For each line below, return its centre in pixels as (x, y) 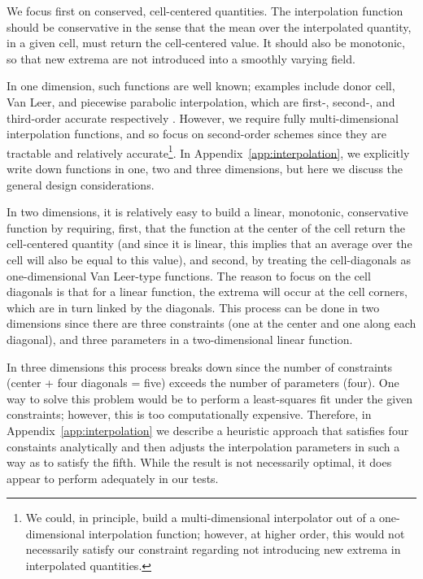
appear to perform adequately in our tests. (113, 478)
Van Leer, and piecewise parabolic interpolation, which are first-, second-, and (201, 101)
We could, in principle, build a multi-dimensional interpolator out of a (201, 518)
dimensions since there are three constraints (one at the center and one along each (211, 323)
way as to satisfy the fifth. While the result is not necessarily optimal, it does (199, 462)
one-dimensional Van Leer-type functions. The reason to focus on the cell (189, 275)
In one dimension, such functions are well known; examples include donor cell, (201, 86)
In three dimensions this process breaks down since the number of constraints (200, 366)
